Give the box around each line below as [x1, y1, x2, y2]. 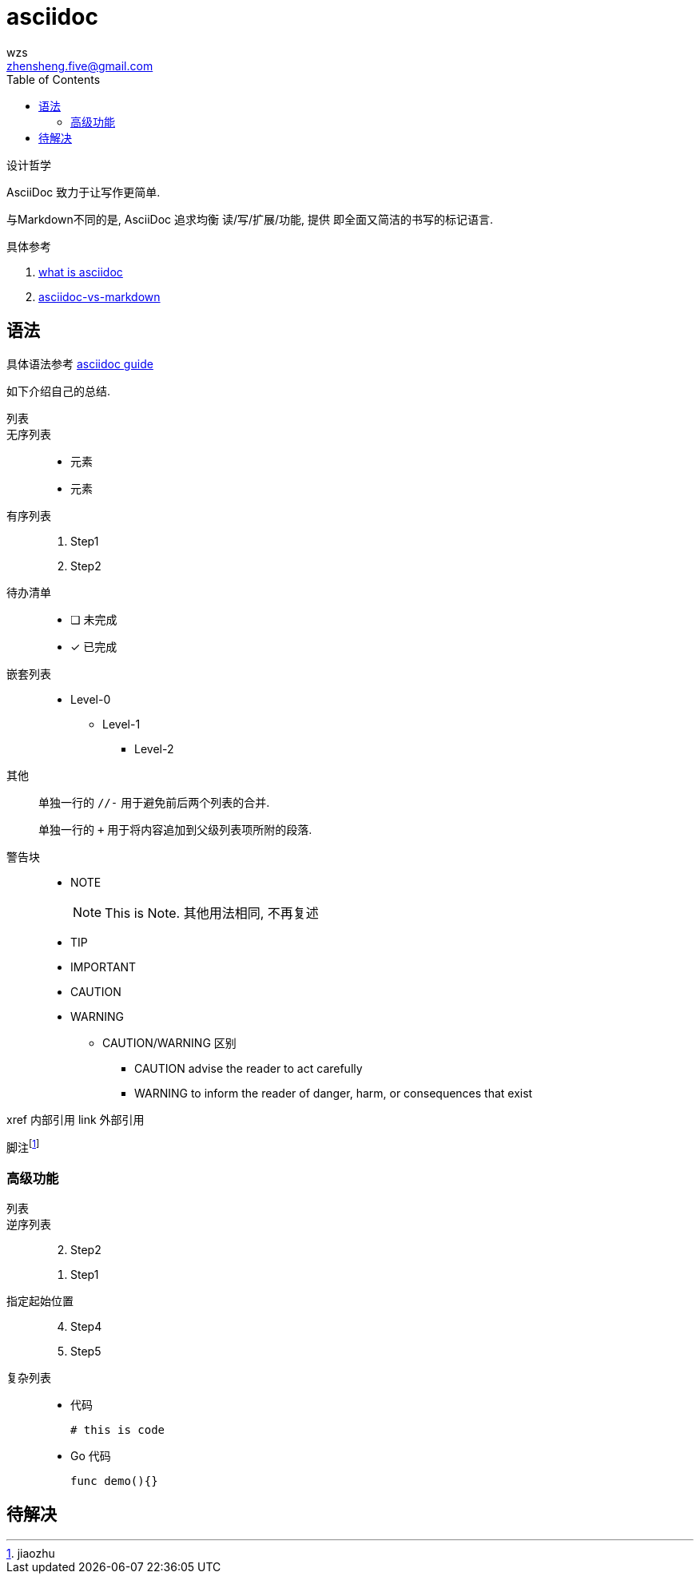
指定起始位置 [6, 1294, 74, 1308]
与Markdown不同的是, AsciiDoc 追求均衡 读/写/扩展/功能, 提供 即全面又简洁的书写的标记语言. [6, 212, 494, 226]
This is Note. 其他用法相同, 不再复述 [105, 904, 319, 921]
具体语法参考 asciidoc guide [6, 356, 153, 371]
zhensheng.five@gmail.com [6, 58, 153, 73]
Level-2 [134, 741, 174, 756]
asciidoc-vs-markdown [38, 289, 161, 304]
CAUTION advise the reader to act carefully [134, 1061, 363, 1075]
